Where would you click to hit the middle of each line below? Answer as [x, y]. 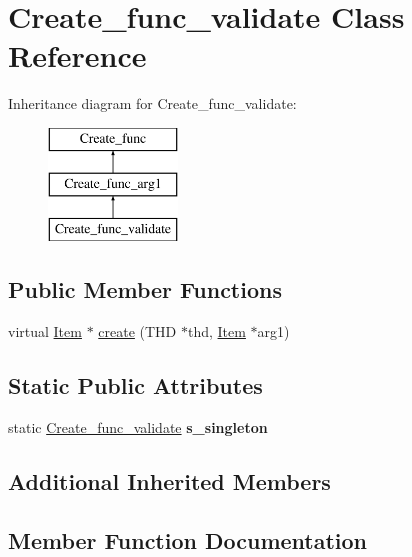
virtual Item [45, 331]
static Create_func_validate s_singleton [138, 426]
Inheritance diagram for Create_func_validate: [152, 103]
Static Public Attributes [135, 385]
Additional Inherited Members [169, 480]
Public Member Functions [145, 289]
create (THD [137, 331]
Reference [77, 55]
